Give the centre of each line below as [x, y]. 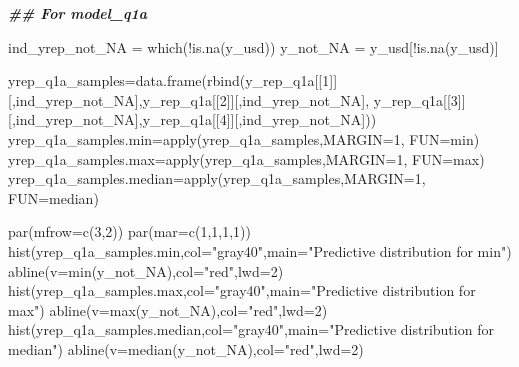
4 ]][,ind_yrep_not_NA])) [298, 119]
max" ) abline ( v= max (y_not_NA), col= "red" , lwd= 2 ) [168, 309]
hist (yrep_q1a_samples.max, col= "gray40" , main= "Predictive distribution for [242, 290]
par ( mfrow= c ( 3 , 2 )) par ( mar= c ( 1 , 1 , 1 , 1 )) [129, 231]
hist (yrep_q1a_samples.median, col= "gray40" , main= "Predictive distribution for [251, 329]
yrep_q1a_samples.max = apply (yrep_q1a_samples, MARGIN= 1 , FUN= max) [246, 158]
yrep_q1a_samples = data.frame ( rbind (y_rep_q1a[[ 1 [169, 80]
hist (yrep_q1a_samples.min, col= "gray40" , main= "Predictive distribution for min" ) [260, 250]
